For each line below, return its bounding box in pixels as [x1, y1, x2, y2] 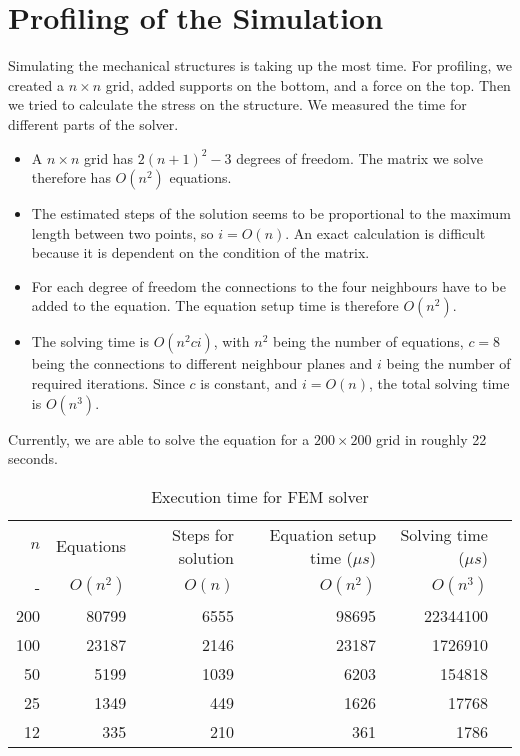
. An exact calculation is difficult [285, 222, 486, 243]
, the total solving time [368, 373, 510, 394]
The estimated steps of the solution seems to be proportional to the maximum [31, 203, 512, 224]
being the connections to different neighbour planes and [31, 353, 373, 374]
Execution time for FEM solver [151, 484, 369, 508]
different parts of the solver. [8, 113, 179, 134]
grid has [84, 147, 134, 168]
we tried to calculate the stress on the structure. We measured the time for [8, 94, 467, 115]
